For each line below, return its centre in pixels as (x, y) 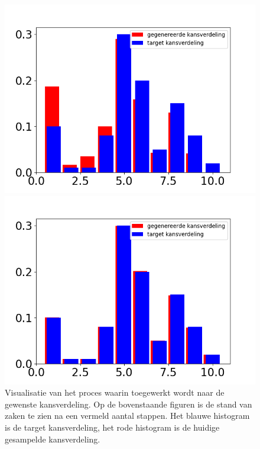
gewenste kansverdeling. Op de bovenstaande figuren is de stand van (129, 404)
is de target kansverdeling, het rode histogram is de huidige (112, 427)
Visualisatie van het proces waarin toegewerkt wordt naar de (115, 392)
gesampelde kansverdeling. (53, 439)
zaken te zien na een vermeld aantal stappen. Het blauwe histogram (127, 416)
